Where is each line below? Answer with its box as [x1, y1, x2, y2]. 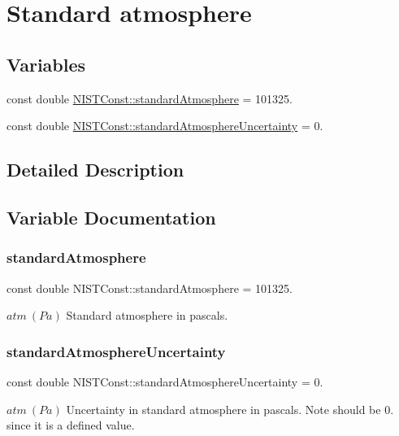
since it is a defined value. [7, 416, 135, 434]
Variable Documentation [7, 204, 216, 229]
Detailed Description [7, 157, 184, 182]
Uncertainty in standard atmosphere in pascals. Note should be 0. [66, 400, 394, 417]
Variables [7, 51, 86, 76]
